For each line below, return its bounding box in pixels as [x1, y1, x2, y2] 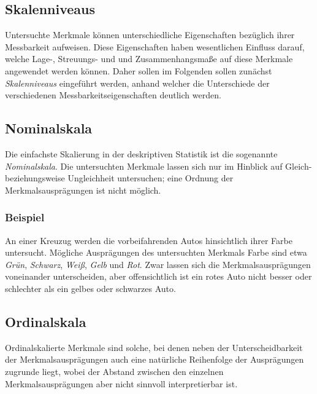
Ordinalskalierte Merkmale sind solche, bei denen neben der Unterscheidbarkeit [5, 341, 303, 353]
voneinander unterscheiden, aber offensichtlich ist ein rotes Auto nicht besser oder [5, 270, 312, 283]
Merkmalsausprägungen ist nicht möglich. [5, 183, 161, 196]
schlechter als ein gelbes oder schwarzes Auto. [5, 282, 176, 294]
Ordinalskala [5, 312, 86, 331]
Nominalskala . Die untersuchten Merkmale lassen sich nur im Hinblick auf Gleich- [5, 159, 312, 172]
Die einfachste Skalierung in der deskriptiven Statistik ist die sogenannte [5, 147, 278, 160]
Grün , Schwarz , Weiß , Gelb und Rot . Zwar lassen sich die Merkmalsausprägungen [5, 258, 311, 270]
